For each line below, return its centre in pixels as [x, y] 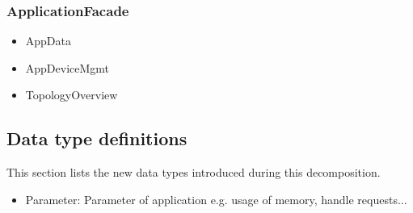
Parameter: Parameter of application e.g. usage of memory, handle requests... [216, 199]
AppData [48, 41]
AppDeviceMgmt [67, 67]
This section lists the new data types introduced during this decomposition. [194, 172]
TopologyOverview [72, 95]
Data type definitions [97, 138]
